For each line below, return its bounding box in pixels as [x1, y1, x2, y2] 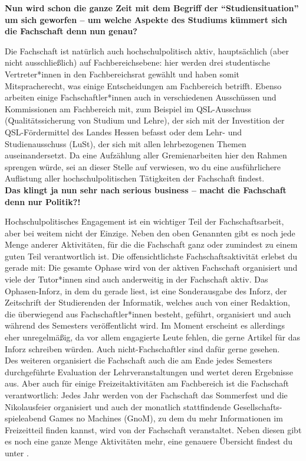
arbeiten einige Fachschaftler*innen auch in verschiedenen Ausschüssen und [5, 91, 277, 103]
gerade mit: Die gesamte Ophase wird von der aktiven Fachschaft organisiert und [5, 261, 298, 274]
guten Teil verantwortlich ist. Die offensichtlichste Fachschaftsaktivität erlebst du [5, 249, 298, 262]
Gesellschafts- [233, 400, 282, 413]
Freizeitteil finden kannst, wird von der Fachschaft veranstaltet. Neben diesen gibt [5, 423, 302, 436]
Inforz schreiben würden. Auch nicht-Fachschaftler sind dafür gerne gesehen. [5, 342, 280, 355]
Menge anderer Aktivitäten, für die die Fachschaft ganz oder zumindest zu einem [5, 238, 298, 251]
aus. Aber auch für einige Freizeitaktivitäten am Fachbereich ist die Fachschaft [5, 377, 289, 389]
